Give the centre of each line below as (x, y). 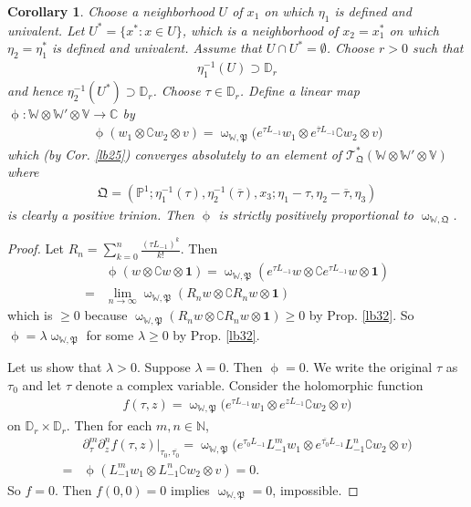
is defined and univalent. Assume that (157, 48)
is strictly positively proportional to (316, 215)
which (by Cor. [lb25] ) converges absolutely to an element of (175, 154)
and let (42, 384)
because (106, 315)
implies (190, 489)
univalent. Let (46, 30)
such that (438, 48)
